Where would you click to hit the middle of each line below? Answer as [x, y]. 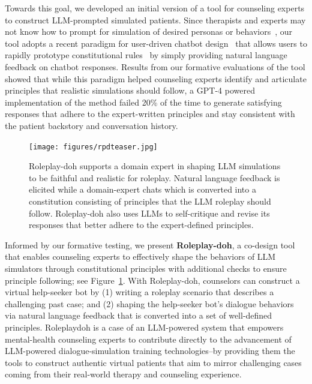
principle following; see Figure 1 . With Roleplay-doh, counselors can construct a [152, 280]
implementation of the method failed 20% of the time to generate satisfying [143, 102]
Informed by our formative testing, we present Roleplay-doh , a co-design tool [150, 244]
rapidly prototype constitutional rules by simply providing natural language [146, 55]
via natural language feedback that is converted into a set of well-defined [139, 315]
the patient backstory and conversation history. [91, 125]
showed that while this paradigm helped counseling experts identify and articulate [156, 78]
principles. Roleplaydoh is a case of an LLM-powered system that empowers [144, 327]
